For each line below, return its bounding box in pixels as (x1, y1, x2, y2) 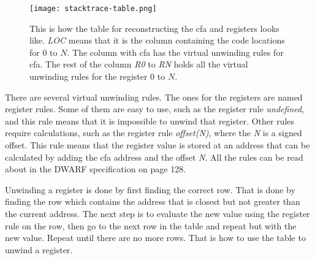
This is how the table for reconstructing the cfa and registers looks (29, 21, 279, 34)
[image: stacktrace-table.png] (29, 4, 157, 13)
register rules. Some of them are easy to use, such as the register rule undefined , (5, 102, 305, 115)
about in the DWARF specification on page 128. (5, 162, 186, 175)
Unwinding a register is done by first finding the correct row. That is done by (5, 183, 295, 196)
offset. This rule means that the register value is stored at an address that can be (5, 139, 310, 151)
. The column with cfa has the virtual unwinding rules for (67, 45, 284, 58)
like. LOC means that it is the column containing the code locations (29, 34, 285, 47)
